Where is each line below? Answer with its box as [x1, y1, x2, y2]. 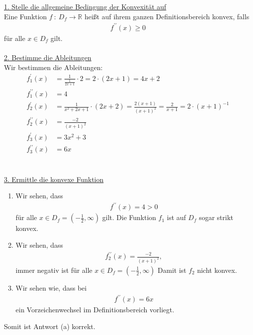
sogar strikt [199, 212, 233, 223]
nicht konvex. [197, 264, 237, 275]
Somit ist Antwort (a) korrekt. [4, 321, 95, 331]
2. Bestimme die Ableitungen [4, 52, 92, 62]
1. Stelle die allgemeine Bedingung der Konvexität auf [4, 1, 166, 11]
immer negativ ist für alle [15, 264, 93, 275]
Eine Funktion [4, 11, 47, 21]
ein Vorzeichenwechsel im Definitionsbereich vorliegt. [15, 304, 174, 315]
